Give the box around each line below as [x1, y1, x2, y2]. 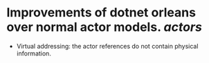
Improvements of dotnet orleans [6, 5, 197, 21]
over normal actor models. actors [6, 19, 202, 35]
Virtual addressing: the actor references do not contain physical [16, 42, 199, 50]
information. [16, 49, 51, 58]
